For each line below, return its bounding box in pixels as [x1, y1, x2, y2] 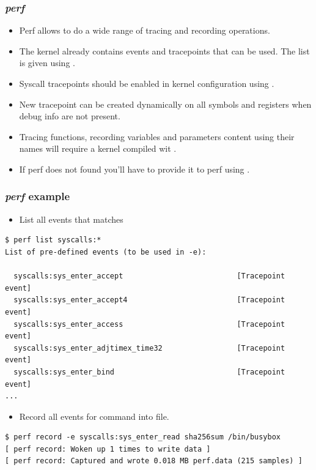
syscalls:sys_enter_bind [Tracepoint [13, 367, 285, 376]
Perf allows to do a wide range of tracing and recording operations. [19, 24, 270, 37]
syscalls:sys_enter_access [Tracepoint [13, 319, 285, 329]
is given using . [19, 56, 75, 69]
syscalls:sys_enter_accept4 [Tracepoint [13, 296, 285, 305]
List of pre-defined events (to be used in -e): [5, 247, 207, 256]
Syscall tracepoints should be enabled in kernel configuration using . [19, 77, 274, 89]
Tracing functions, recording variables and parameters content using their [19, 130, 295, 143]
